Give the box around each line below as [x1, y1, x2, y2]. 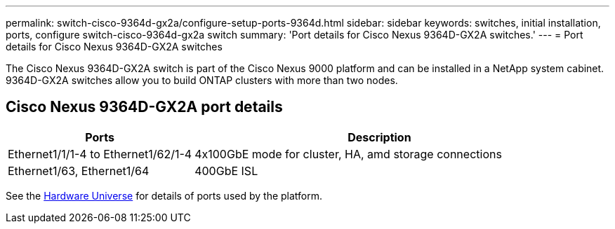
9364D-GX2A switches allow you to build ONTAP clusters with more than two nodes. [6, 74, 398, 86]
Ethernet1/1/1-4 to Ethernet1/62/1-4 [8, 146, 192, 161]
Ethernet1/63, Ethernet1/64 [8, 163, 150, 178]
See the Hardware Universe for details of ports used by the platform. [6, 189, 323, 202]
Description [348, 130, 411, 144]
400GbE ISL [194, 163, 258, 178]
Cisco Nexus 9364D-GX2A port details [6, 98, 283, 116]
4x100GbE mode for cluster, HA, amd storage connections [194, 146, 502, 161]
